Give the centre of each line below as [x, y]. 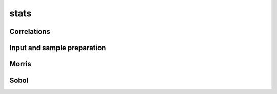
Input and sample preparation [58, 48]
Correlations [30, 31]
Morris [21, 64]
